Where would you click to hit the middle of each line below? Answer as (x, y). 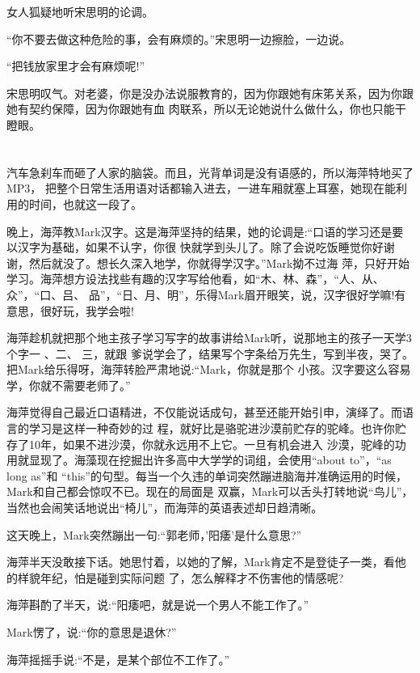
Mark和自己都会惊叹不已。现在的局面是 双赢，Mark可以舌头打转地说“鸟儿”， (210, 491)
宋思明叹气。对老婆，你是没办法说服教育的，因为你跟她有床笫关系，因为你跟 (210, 93)
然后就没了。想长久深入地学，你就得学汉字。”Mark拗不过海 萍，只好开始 (219, 262)
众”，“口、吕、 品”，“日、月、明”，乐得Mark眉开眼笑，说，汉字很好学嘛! (201, 294)
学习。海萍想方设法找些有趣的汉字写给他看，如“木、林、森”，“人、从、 (195, 279)
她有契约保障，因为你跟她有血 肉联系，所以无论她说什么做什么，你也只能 (201, 109)
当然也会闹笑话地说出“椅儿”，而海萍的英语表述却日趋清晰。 (165, 508)
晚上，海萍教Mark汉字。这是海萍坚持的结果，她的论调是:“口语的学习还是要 (205, 231)
